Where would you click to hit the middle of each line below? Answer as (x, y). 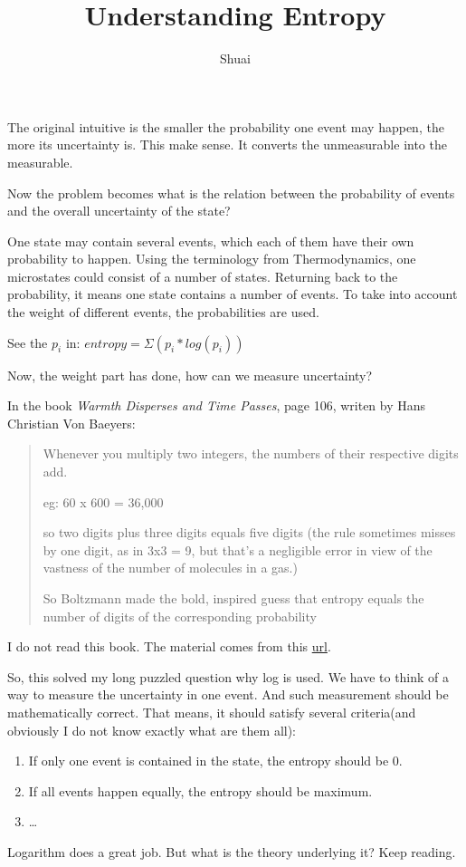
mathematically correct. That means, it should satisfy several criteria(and (212, 712)
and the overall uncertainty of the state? (119, 211)
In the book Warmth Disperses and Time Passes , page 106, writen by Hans (217, 405)
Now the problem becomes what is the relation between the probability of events (231, 193)
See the (28, 342)
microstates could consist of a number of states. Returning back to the (203, 276)
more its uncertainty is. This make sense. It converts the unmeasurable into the (227, 144)
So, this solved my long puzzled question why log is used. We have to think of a (228, 676)
